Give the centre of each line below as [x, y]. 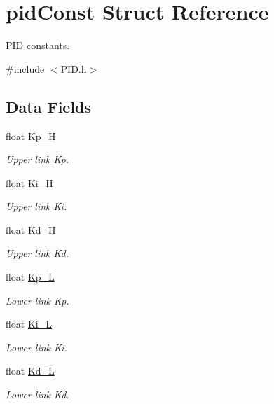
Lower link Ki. [36, 347]
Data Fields [49, 106]
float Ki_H [29, 182]
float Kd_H [31, 229]
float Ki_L [29, 324]
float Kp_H [31, 135]
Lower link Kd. [37, 395]
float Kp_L [30, 277]
